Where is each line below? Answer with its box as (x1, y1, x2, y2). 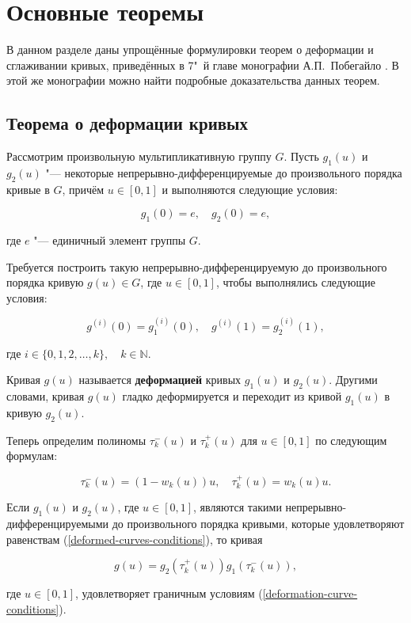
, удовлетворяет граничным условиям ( (75, 585, 263, 602)
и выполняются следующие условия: (162, 180, 338, 197)
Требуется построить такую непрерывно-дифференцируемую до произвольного (6, 258, 387, 275)
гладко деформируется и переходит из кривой (122, 388, 342, 405)
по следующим (315, 431, 387, 448)
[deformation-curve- (262, 585, 358, 602)
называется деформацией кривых (78, 371, 242, 388)
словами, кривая (6, 388, 85, 405)
